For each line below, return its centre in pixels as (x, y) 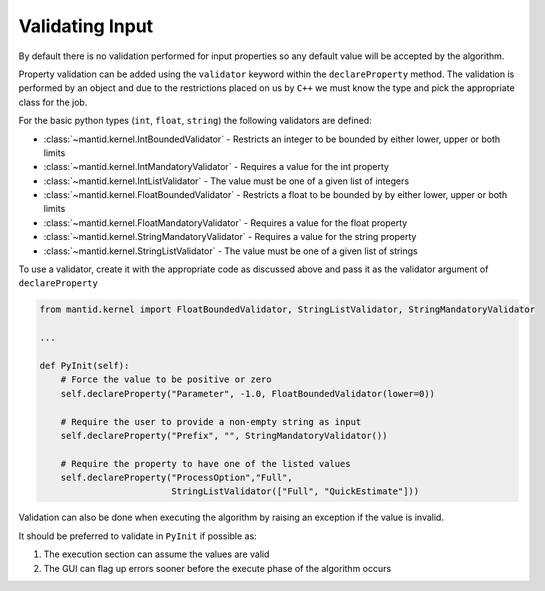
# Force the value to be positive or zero (166, 379)
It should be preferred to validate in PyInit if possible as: (137, 536)
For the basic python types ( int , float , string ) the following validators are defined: (195, 121)
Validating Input (86, 26)
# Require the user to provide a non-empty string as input (211, 421)
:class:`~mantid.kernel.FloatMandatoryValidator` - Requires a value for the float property (225, 222)
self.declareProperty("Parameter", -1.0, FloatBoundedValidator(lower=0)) (247, 393)
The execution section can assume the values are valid (156, 554)
